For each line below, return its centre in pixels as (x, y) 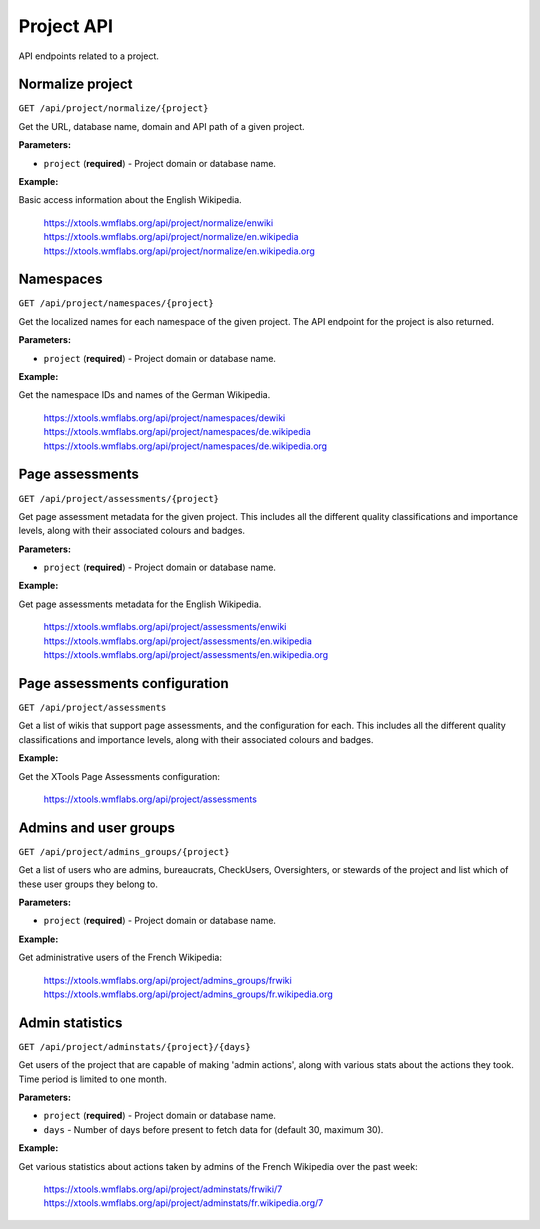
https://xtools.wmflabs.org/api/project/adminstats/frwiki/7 (163, 1189)
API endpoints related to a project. (89, 56)
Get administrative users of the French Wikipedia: (120, 957)
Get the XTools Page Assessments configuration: (119, 776)
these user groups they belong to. (88, 884)
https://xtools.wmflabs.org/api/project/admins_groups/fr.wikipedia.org (188, 994)
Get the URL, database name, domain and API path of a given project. (161, 126)
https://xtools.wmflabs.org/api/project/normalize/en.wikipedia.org (179, 251)
